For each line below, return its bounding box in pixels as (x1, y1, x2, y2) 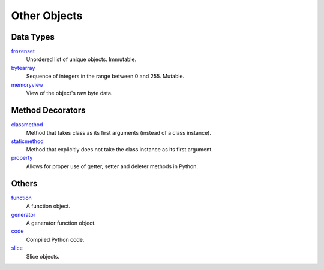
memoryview (11, 81, 44, 88)
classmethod (11, 120, 43, 128)
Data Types (11, 32, 55, 42)
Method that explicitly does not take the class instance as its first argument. (26, 146, 213, 153)
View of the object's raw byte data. (26, 90, 113, 97)
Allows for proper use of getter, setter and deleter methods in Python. (26, 162, 198, 170)
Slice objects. (26, 253, 60, 260)
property (11, 154, 33, 162)
